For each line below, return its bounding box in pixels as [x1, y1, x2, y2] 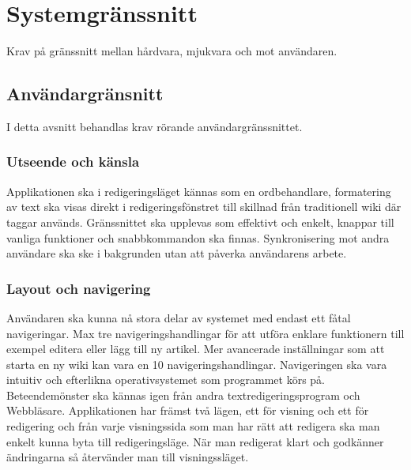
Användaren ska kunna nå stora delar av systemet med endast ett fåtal [6, 309, 351, 325]
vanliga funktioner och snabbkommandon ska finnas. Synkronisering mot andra [6, 229, 390, 246]
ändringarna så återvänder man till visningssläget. [6, 449, 249, 465]
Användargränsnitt [6, 81, 164, 106]
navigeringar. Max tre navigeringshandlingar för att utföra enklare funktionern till [6, 325, 405, 341]
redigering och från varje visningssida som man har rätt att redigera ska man [6, 418, 380, 434]
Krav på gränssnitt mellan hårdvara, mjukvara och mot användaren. [6, 43, 337, 59]
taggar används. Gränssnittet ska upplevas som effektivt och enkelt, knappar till [6, 213, 394, 230]
